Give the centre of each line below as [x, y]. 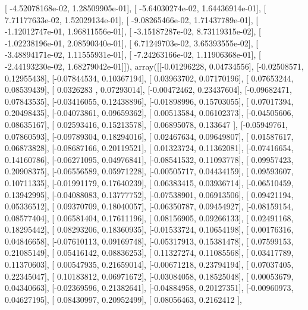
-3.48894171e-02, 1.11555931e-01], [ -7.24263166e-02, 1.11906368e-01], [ [133, 54]
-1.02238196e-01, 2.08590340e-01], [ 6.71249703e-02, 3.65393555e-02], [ [132, 43]
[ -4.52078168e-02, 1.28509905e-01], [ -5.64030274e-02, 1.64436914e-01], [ [136, 8]
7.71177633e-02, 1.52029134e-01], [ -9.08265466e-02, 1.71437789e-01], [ [132, 19]
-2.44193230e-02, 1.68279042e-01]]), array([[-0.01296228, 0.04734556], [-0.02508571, [154, 66]
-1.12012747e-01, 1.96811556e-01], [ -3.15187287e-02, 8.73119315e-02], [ [133, 31]
